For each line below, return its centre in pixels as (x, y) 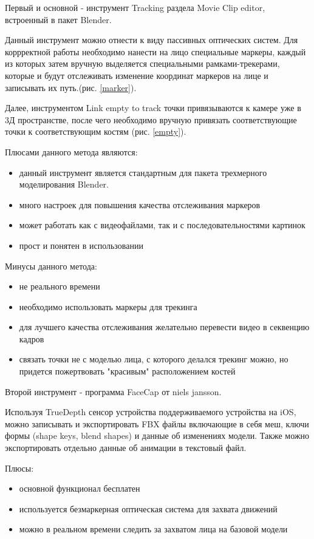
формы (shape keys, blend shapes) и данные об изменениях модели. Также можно (157, 436)
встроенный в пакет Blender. (58, 19)
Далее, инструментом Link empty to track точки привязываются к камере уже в (153, 108)
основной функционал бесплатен (80, 488)
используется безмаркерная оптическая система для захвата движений (148, 508)
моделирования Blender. (64, 184)
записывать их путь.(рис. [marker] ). (71, 87)
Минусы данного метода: (51, 266)
